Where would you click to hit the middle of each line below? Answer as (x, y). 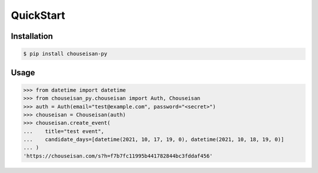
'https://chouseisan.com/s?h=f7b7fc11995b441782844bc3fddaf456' (118, 156)
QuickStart (38, 15)
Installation (32, 36)
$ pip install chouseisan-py (65, 54)
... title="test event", (64, 131)
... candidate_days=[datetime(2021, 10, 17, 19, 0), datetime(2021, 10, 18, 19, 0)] (154, 139)
